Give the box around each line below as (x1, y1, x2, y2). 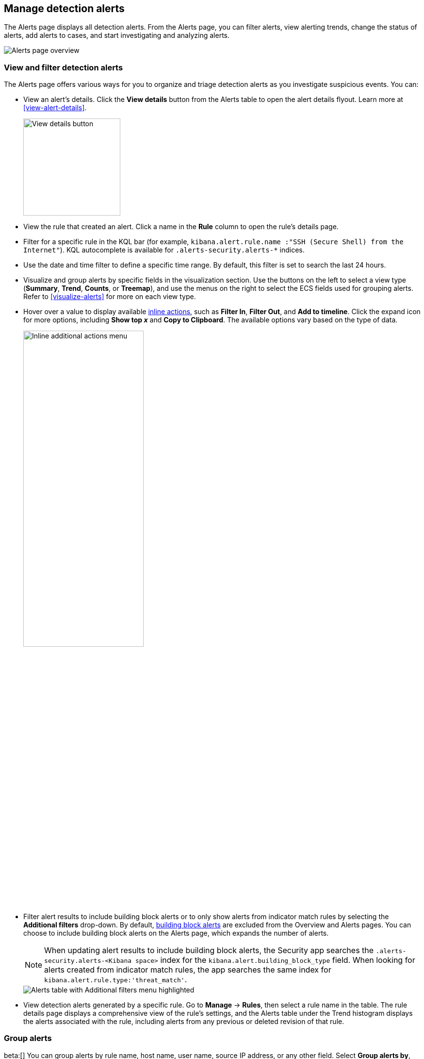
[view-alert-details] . (23, 103, 87, 112)
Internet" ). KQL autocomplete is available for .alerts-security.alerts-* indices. (23, 246, 305, 254)
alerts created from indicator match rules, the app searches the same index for (44, 964, 331, 975)
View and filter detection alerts (4, 62, 123, 72)
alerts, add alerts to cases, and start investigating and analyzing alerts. (4, 31, 229, 40)
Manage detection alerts (4, 2, 125, 15)
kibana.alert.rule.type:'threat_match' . (44, 974, 187, 984)
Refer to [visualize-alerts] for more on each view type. (23, 292, 196, 301)
